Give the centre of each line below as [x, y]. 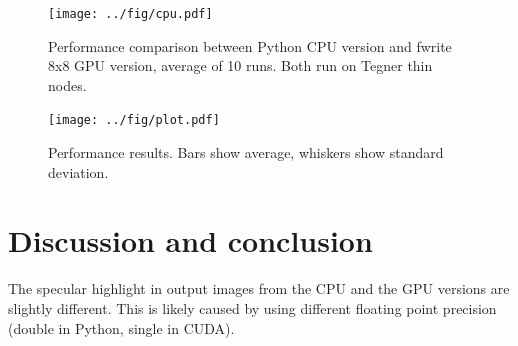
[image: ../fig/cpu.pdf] [130, 14]
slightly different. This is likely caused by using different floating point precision [252, 308]
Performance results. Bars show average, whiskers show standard [246, 152]
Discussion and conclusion [190, 240]
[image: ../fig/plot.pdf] [134, 120]
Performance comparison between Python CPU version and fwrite [250, 45]
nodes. [67, 84]
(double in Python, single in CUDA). [121, 327]
